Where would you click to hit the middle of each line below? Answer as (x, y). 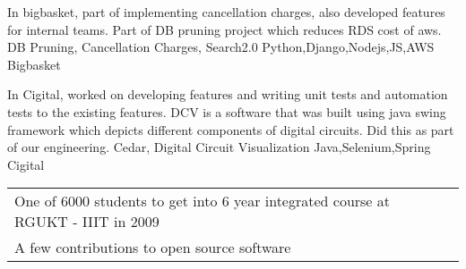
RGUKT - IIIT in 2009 (87, 222)
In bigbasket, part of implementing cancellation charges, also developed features (226, 12)
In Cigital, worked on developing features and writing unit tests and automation (228, 94)
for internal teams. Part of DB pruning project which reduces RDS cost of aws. (224, 29)
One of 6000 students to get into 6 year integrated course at (203, 201)
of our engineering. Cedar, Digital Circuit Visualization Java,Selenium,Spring (219, 147)
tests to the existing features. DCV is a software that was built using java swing (227, 111)
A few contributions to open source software (153, 248)
